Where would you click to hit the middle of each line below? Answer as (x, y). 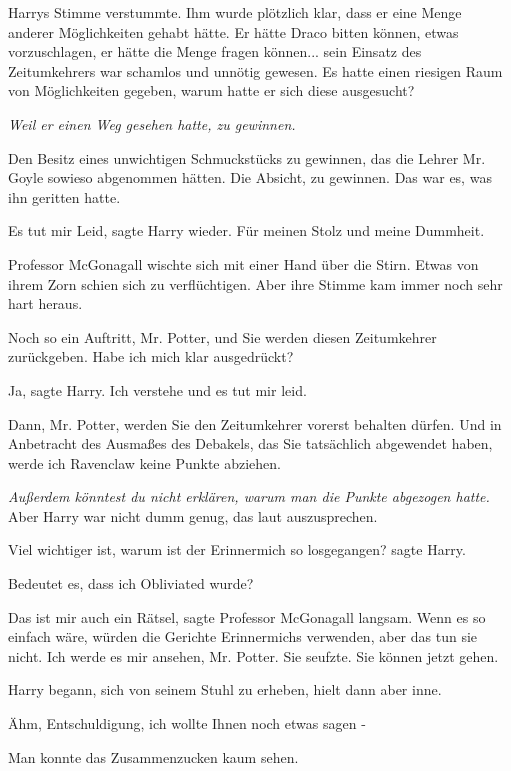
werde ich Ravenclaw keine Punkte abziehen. (145, 462)
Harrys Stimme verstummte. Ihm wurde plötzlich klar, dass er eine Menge (235, 12)
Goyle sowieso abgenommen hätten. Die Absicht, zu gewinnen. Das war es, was (250, 177)
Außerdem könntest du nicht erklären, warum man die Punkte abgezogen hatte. (249, 496)
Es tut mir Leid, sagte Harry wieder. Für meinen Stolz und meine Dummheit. (246, 230)
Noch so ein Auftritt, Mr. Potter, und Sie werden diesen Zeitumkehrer (222, 336)
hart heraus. (45, 303)
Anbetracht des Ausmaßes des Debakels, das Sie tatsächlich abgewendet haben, (250, 443)
